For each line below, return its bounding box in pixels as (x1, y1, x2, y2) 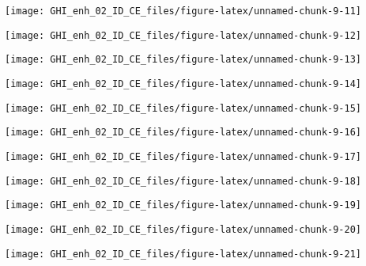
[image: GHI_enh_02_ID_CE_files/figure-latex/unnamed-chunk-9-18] (5, 175, 362, 187)
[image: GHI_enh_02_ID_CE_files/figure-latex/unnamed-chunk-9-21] (5, 248, 362, 260)
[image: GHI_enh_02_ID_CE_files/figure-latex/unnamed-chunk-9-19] (5, 199, 362, 211)
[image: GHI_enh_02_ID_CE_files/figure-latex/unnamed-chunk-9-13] (5, 54, 362, 66)
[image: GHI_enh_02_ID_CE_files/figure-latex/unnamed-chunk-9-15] (5, 102, 362, 114)
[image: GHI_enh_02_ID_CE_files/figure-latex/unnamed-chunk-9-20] (5, 223, 362, 235)
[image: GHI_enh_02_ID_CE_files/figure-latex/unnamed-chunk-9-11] (5, 6, 362, 17)
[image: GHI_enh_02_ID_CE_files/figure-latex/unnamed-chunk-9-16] (5, 127, 362, 139)
